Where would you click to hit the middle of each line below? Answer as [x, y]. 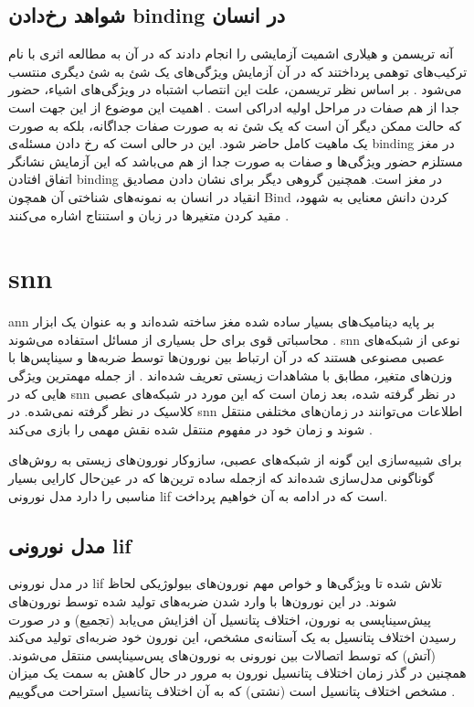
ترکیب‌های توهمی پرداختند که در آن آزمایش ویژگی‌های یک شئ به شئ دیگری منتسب [238, 71]
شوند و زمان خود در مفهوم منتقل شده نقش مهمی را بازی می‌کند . [190, 428]
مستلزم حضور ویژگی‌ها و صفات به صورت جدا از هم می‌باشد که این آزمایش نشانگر [236, 161]
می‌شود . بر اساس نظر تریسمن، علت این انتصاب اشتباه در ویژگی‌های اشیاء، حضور [235, 89]
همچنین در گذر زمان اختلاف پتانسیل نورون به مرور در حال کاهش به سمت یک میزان [237, 673]
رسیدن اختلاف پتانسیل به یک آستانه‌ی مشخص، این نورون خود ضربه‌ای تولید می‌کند [232, 637]
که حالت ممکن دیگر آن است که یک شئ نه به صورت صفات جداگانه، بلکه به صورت [235, 125]
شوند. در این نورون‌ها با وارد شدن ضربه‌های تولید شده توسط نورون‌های [203, 601]
